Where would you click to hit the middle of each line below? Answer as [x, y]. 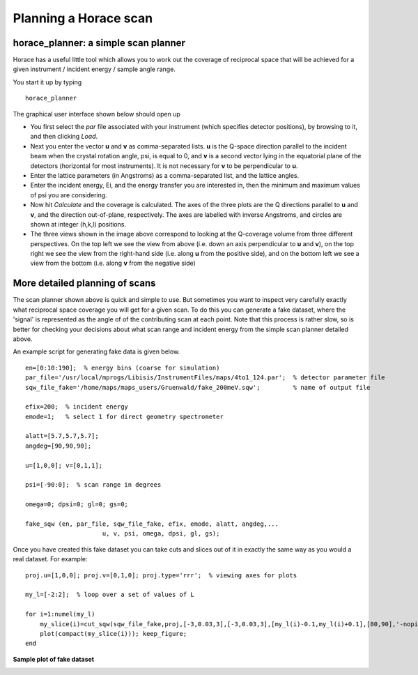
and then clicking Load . [64, 137]
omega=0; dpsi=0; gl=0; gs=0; [77, 505]
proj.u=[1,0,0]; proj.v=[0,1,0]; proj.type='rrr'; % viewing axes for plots [161, 575]
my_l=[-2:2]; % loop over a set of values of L [110, 595]
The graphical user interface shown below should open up [96, 114]
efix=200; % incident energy [77, 407]
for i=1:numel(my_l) [60, 614]
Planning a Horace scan [83, 18]
